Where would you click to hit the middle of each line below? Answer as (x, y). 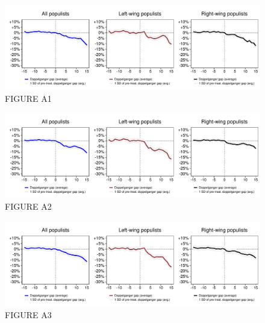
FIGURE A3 (28, 314)
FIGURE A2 (28, 206)
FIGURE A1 (28, 98)
